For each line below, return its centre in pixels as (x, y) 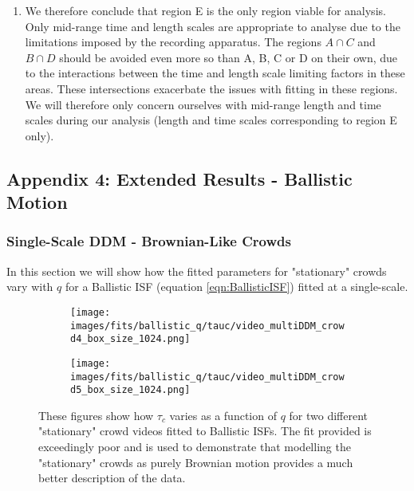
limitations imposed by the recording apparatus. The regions (173, 42)
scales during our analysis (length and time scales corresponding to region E (211, 120)
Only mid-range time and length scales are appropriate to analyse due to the (213, 26)
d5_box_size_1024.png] (130, 390)
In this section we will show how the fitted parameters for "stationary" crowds (197, 271)
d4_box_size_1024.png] (130, 339)
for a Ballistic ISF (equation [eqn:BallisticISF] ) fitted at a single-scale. (237, 287)
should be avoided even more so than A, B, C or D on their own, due (229, 57)
